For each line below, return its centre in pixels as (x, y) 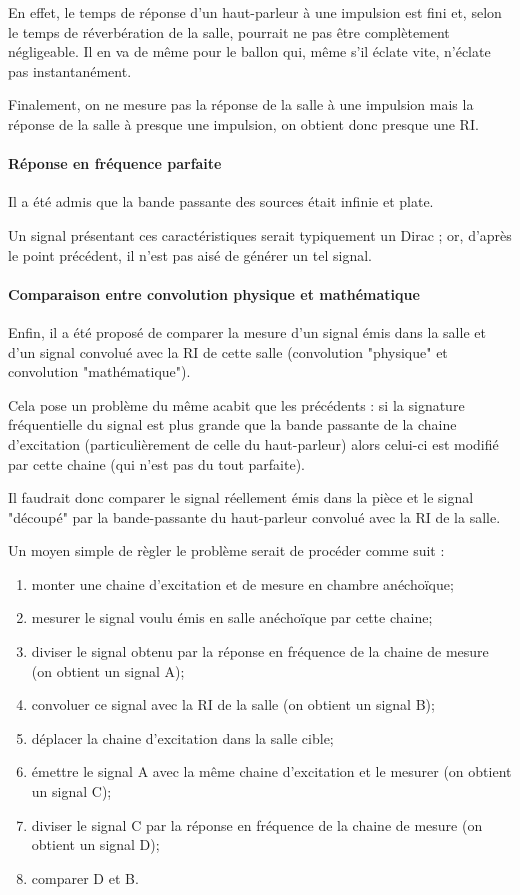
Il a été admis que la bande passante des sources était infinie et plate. (221, 201)
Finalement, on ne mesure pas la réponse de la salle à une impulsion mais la (241, 104)
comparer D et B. (85, 877)
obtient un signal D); (95, 844)
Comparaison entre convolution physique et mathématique (214, 293)
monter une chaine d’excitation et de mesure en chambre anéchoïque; (242, 583)
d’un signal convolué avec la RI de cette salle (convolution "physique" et (228, 351)
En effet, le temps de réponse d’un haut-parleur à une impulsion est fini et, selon (255, 12)
